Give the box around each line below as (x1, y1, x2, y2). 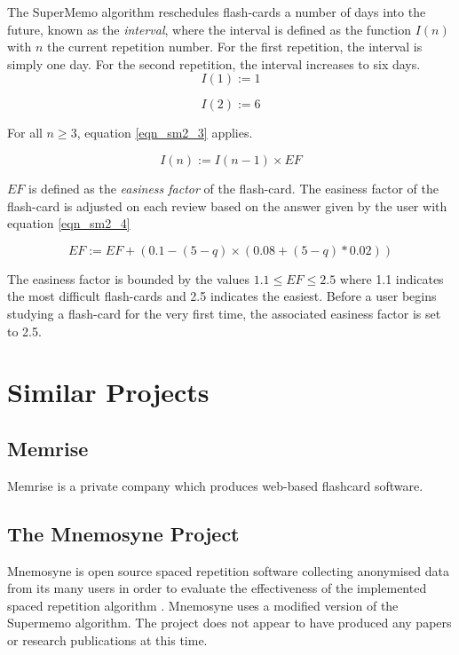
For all (7, 123, 43, 142)
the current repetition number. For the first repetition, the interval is (46, 37, 423, 56)
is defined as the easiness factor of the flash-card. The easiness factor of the (28, 178, 439, 197)
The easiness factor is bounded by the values (7, 269, 250, 288)
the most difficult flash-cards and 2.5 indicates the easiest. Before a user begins (7, 287, 437, 305)
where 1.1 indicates (339, 269, 444, 288)
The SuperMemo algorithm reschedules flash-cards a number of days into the (7, 3, 426, 20)
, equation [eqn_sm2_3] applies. (76, 123, 253, 142)
